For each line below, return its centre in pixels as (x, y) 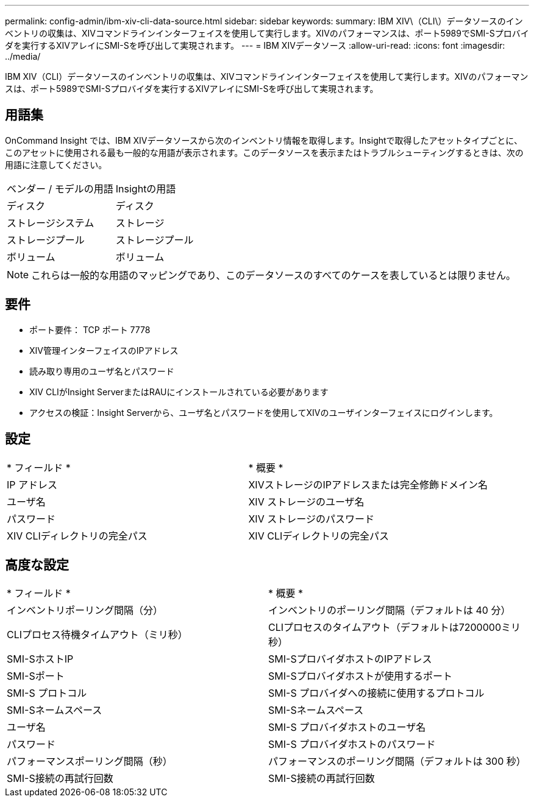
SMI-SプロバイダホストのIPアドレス (350, 659)
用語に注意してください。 (56, 164)
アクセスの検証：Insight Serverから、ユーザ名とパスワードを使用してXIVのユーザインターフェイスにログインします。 (264, 412)
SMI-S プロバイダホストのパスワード (352, 744)
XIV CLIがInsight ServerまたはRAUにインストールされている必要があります (179, 392)
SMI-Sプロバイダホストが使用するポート (361, 676)
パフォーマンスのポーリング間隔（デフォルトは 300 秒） (397, 762)
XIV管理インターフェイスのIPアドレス (104, 350)
